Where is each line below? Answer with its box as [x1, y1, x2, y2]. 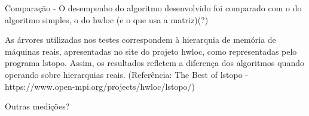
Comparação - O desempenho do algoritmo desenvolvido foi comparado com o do [5, 2, 302, 14]
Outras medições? [5, 100, 70, 112]
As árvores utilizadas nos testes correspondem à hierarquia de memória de [5, 33, 276, 46]
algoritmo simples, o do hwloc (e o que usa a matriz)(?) [5, 13, 209, 26]
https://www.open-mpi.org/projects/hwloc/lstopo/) [5, 80, 195, 92]
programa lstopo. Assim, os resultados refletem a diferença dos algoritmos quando [5, 57, 304, 69]
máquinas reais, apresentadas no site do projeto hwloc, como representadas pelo [5, 45, 297, 57]
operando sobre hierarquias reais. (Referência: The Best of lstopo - [5, 68, 248, 80]
